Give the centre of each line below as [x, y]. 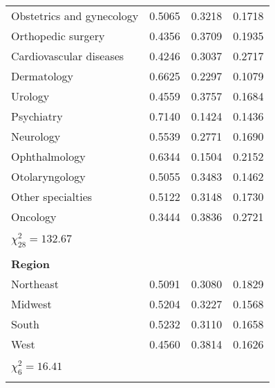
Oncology [34, 217]
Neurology [36, 136]
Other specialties [52, 196]
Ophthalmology [48, 156]
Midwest [31, 303]
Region [30, 263]
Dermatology [42, 76]
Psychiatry [37, 116]
